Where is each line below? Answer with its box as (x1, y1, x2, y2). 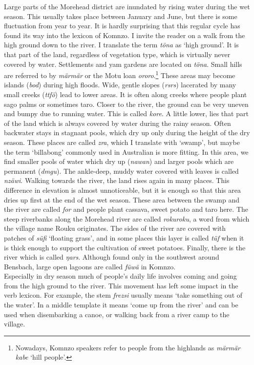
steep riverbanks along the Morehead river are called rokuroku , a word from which (4, 213, 250, 223)
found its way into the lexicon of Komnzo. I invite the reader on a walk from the (4, 30, 245, 40)
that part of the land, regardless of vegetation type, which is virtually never (4, 49, 231, 59)
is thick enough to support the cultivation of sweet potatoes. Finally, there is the (4, 242, 246, 252)
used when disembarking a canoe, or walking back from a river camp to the (4, 309, 230, 319)
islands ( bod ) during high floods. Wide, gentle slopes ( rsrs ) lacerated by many (4, 80, 236, 90)
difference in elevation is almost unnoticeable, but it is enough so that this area (4, 184, 241, 195)
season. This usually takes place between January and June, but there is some (4, 11, 237, 21)
